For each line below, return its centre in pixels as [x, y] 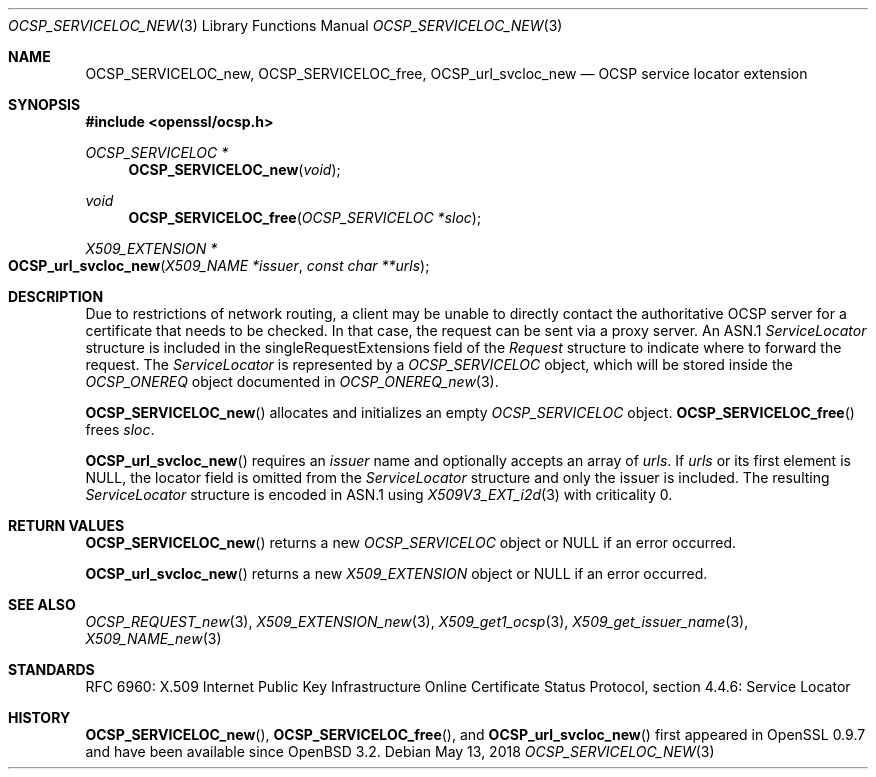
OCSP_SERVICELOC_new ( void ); [234, 169]
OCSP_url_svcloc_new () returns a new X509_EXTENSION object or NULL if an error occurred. [396, 573]
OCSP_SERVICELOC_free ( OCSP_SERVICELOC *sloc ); [305, 217]
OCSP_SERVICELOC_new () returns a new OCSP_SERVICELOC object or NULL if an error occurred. [411, 542]
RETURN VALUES [66, 525]
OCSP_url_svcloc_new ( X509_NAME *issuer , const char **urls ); [219, 265]
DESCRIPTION [56, 296]
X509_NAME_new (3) [153, 638]
